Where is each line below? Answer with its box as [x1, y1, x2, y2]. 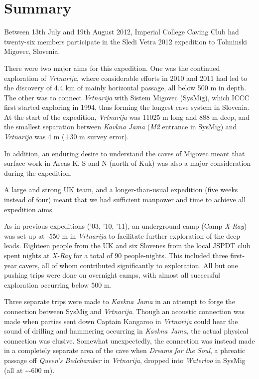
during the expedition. [4, 167, 72, 178]
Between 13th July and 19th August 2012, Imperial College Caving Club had [4, 26, 239, 37]
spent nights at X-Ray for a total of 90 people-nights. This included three [4, 250, 228, 260]
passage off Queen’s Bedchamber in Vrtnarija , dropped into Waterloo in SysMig [4, 355, 246, 365]
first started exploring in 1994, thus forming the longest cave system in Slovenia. [4, 102, 250, 112]
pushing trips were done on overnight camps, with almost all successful [4, 270, 220, 280]
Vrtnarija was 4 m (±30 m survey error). [4, 131, 129, 142]
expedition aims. [4, 204, 54, 214]
